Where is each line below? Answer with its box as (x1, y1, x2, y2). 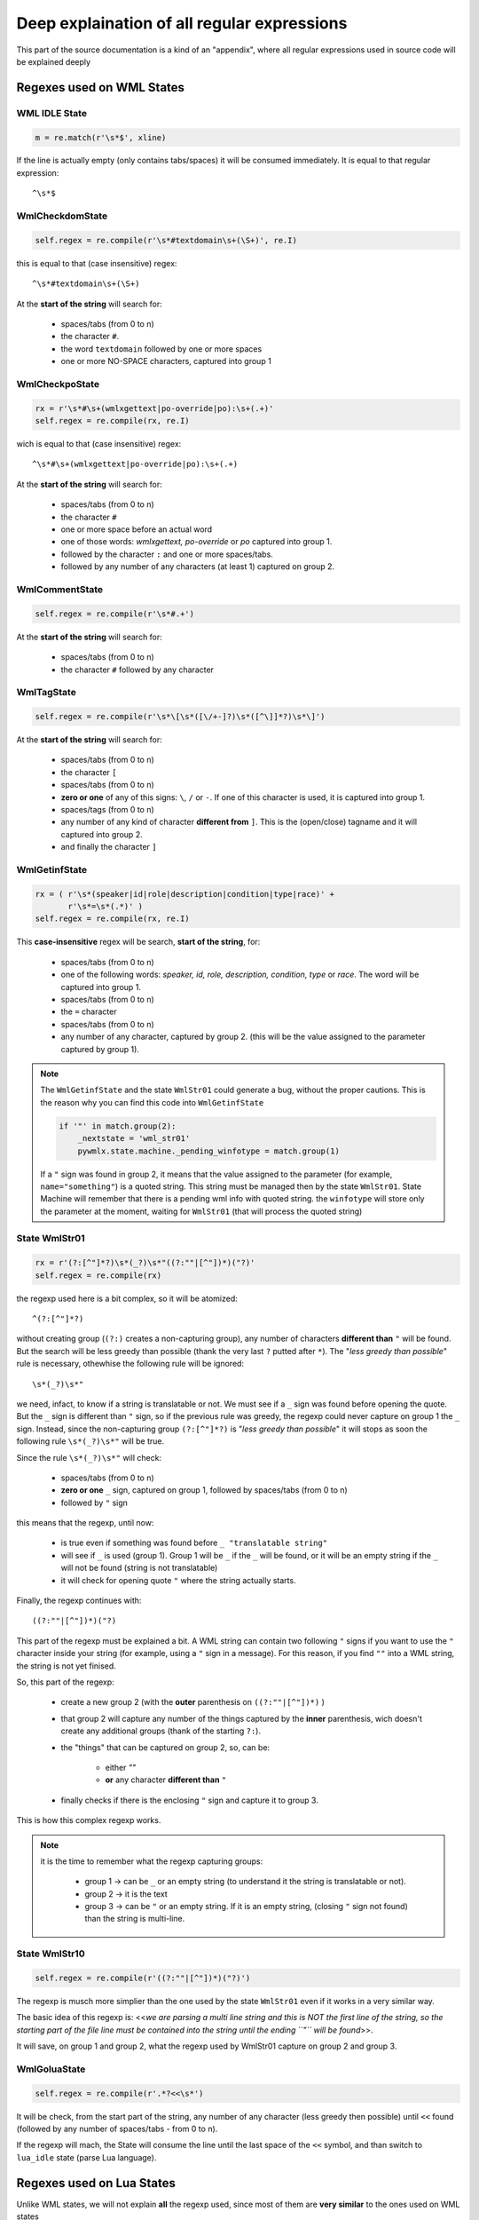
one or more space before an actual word (60, 524, 213, 535)
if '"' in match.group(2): (59, 1121, 177, 1131)
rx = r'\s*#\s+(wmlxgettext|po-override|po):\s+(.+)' (35, 403, 274, 413)
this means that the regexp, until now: (16, 1518, 154, 1528)
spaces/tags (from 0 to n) (60, 804, 154, 814)
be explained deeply (16, 56, 91, 67)
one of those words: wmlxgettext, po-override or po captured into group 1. (60, 536, 333, 547)
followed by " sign (60, 1497, 129, 1508)
